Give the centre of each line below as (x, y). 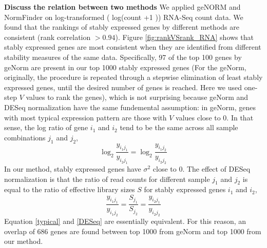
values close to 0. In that (215, 117)
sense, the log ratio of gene (46, 127)
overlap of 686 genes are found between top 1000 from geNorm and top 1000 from (133, 231)
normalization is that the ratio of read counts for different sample (107, 179)
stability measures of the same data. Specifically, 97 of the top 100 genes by (123, 57)
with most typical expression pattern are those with (85, 117)
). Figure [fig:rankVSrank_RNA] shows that (184, 37)
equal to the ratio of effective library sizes (70, 189)
